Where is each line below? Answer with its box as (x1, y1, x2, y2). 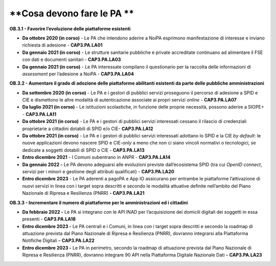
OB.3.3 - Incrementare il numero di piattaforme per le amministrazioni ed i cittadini (9, 199, 188, 206)
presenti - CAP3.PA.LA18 (22, 216, 76, 222)
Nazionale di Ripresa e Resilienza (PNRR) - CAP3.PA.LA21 (22, 190, 145, 196)
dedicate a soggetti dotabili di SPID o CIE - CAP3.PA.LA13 (22, 147, 145, 153)
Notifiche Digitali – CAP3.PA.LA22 (22, 237, 95, 243)
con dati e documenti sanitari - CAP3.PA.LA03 (22, 56, 121, 63)
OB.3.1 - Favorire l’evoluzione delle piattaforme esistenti (9, 26, 131, 32)
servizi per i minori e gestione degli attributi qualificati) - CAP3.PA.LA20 (22, 168, 175, 174)
